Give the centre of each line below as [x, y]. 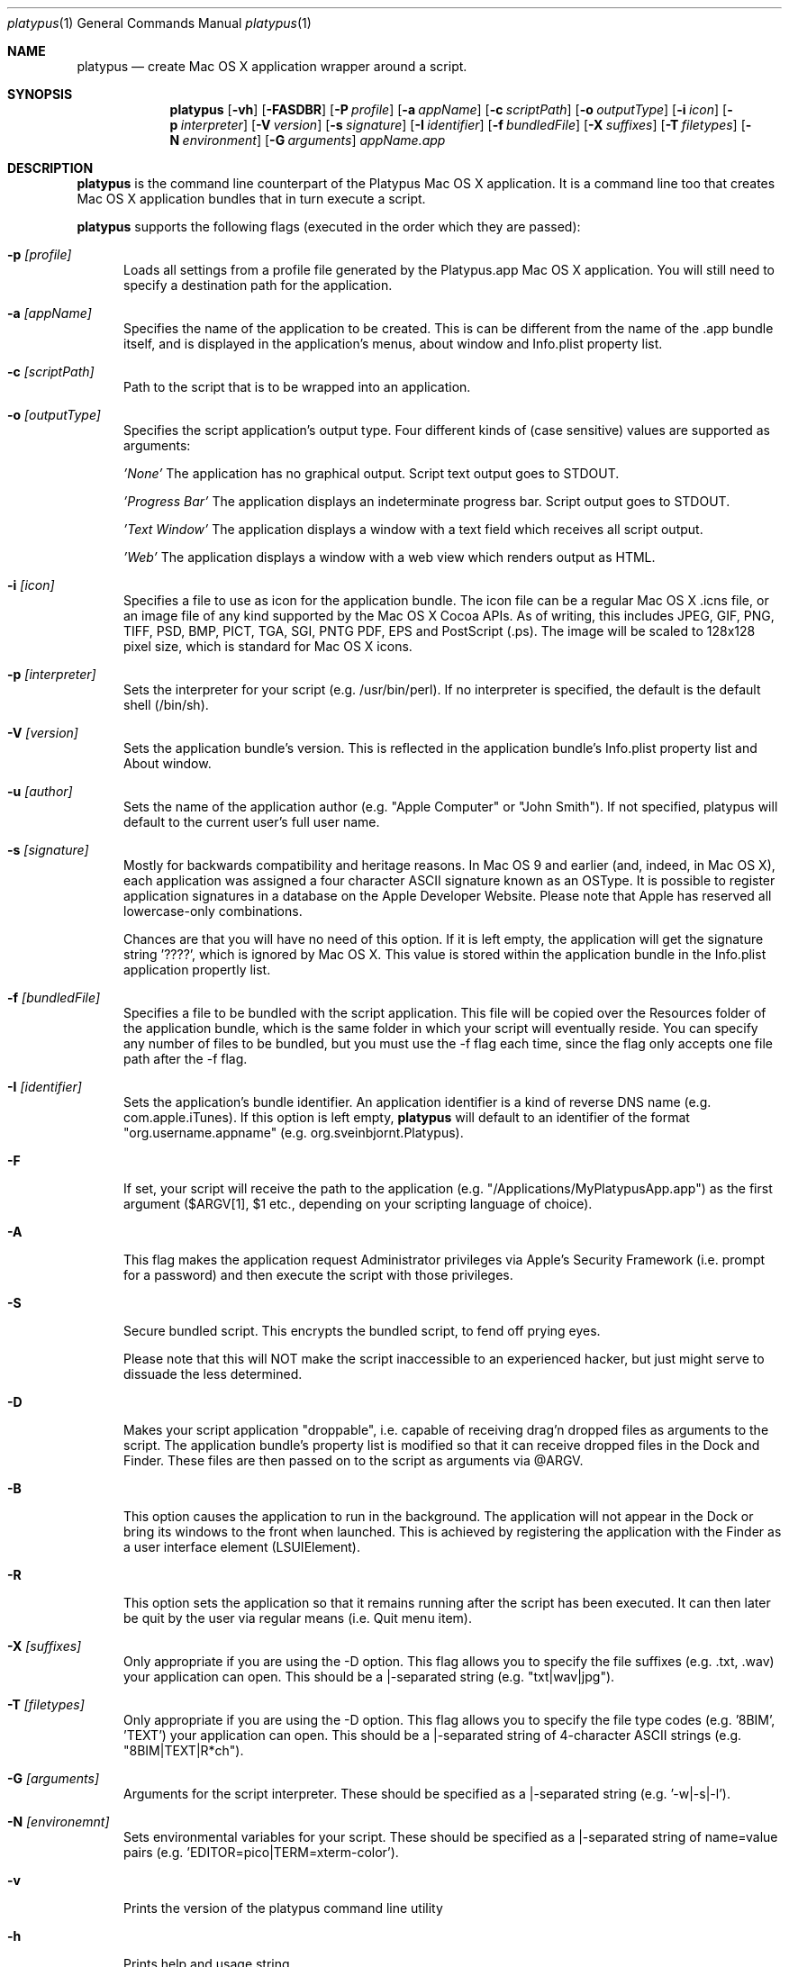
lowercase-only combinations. [213, 911]
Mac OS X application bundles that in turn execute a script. [251, 199]
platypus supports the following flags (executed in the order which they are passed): [329, 227]
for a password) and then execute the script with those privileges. [318, 1275]
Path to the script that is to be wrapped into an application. [297, 387]
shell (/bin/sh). [166, 705]
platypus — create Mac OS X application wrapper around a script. [272, 66]
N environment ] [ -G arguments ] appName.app [308, 140]
